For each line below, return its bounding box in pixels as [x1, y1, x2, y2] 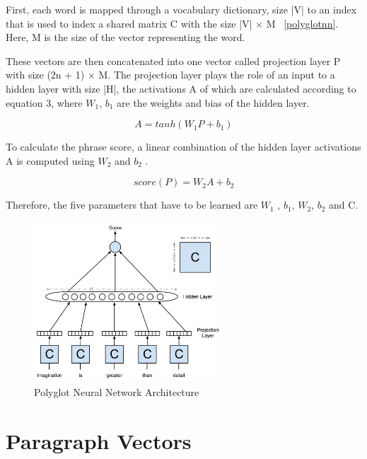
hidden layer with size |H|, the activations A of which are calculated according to [6, 81, 356, 95]
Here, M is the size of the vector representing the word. [6, 30, 245, 45]
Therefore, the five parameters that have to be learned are [6, 197, 258, 212]
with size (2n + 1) [6, 67, 85, 82]
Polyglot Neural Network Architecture [34, 385, 199, 400]
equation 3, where [6, 95, 83, 110]
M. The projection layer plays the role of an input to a [98, 67, 335, 82]
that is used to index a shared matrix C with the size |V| [6, 16, 252, 30]
